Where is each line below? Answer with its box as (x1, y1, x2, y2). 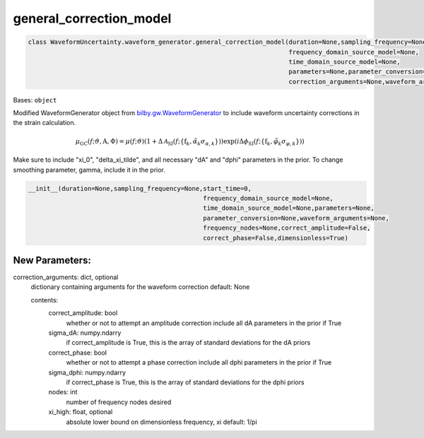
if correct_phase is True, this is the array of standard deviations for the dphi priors (66, 378, 305, 386)
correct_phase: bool (48, 348, 107, 357)
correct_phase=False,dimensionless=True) (202, 234, 349, 242)
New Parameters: (13, 254, 92, 266)
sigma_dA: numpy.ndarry (48, 328, 122, 337)
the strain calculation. (13, 119, 76, 127)
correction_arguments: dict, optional (13, 273, 119, 282)
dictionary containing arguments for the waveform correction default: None (30, 283, 250, 291)
